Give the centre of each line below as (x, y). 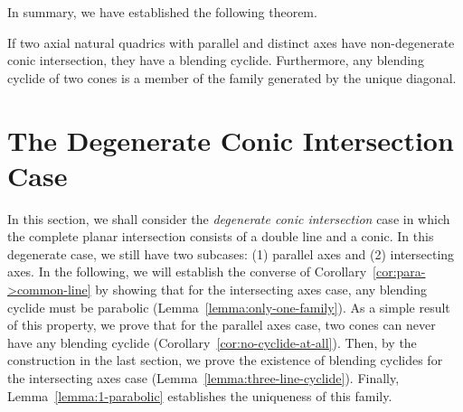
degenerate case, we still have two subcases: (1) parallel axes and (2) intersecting (231, 253)
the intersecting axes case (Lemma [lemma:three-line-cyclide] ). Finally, (203, 378)
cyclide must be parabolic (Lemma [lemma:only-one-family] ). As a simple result (229, 307)
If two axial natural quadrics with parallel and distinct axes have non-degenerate (231, 42)
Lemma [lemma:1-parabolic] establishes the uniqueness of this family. (200, 395)
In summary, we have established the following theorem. (162, 12)
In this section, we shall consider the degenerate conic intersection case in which (229, 218)
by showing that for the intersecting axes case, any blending (261, 290)
